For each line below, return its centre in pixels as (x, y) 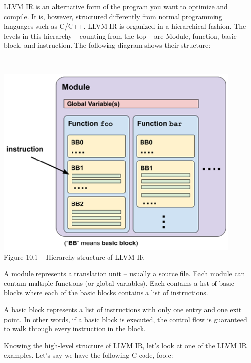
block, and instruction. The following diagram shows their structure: (107, 45)
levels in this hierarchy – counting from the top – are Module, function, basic (120, 35)
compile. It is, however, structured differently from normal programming (113, 16)
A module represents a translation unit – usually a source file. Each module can (125, 273)
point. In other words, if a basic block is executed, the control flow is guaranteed (125, 319)
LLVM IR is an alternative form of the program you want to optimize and (116, 6)
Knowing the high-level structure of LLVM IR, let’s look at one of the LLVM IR (125, 345)
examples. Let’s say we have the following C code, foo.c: (89, 355)
